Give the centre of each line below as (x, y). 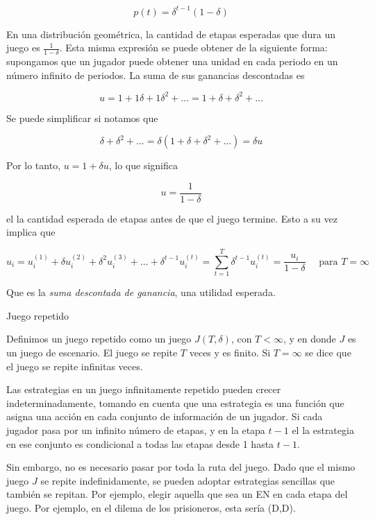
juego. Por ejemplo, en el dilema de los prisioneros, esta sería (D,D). (151, 507)
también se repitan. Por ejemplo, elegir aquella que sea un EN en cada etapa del (177, 494)
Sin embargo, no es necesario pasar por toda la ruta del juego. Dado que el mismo (181, 467)
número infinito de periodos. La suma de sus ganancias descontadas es (156, 75)
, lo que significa (143, 165)
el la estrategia (323, 430)
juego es (23, 47)
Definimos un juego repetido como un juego (99, 339)
